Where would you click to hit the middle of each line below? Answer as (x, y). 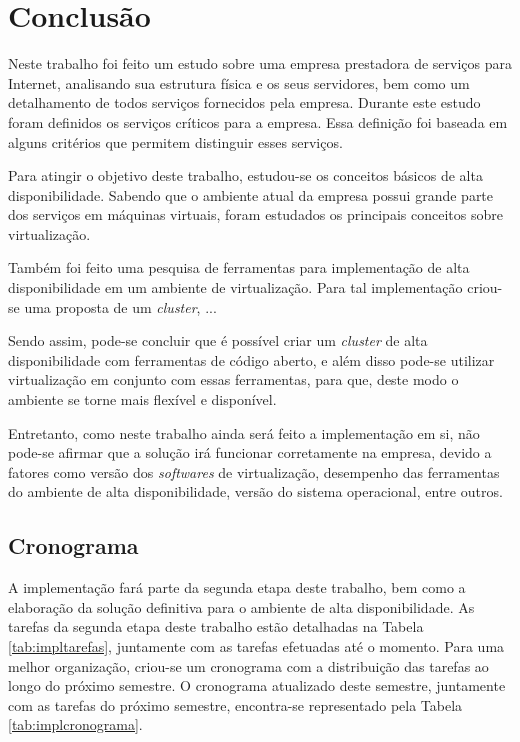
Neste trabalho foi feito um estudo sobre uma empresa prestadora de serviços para (260, 63)
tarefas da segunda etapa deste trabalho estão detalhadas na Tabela (216, 626)
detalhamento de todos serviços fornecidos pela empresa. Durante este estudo (244, 102)
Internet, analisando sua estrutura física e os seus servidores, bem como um (239, 82)
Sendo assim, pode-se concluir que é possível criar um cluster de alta (218, 340)
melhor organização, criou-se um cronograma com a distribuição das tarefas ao (248, 665)
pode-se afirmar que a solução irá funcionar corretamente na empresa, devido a (250, 452)
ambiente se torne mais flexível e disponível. (142, 399)
